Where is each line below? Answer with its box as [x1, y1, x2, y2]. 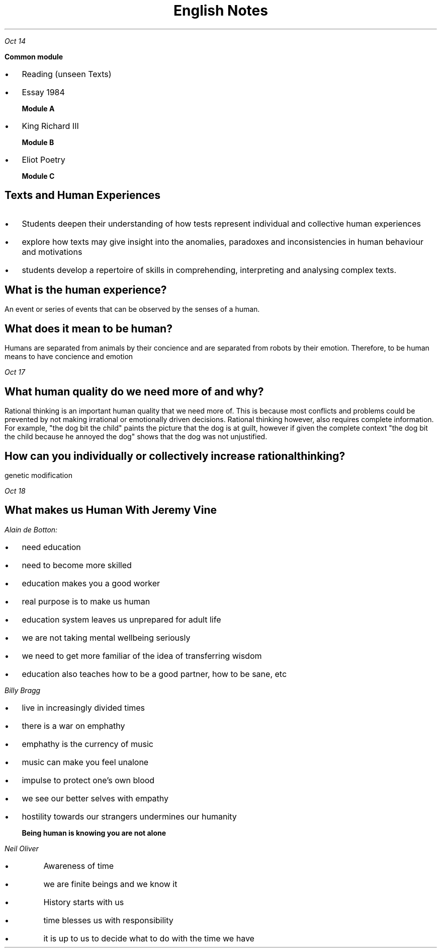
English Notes [173, 2, 268, 19]
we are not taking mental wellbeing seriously [22, 632, 191, 643]
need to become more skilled [22, 560, 132, 570]
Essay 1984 [22, 87, 65, 97]
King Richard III [22, 120, 79, 131]
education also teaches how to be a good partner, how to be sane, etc [22, 668, 287, 679]
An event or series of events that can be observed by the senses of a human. [5, 305, 260, 314]
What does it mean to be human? [5, 322, 172, 335]
